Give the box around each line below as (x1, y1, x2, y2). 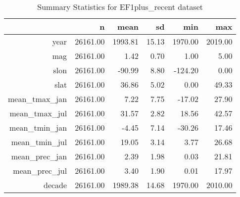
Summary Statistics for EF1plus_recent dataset (37, 1, 203, 12)
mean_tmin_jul (11, 136, 67, 148)
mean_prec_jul (13, 165, 67, 176)
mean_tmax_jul (9, 107, 67, 119)
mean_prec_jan (11, 150, 67, 162)
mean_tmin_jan (9, 122, 67, 133)
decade (44, 179, 67, 191)
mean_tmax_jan (8, 93, 67, 104)
